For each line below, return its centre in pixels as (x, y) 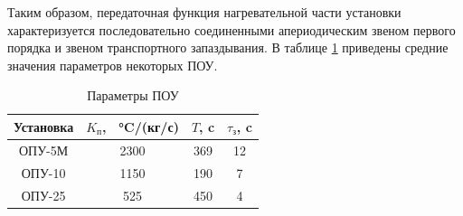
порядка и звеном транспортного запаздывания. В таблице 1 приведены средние (228, 47)
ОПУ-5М (43, 150)
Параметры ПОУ (133, 95)
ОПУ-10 (43, 172)
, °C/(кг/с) (141, 126)
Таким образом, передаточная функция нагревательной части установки (204, 12)
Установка (44, 126)
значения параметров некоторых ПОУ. (113, 65)
